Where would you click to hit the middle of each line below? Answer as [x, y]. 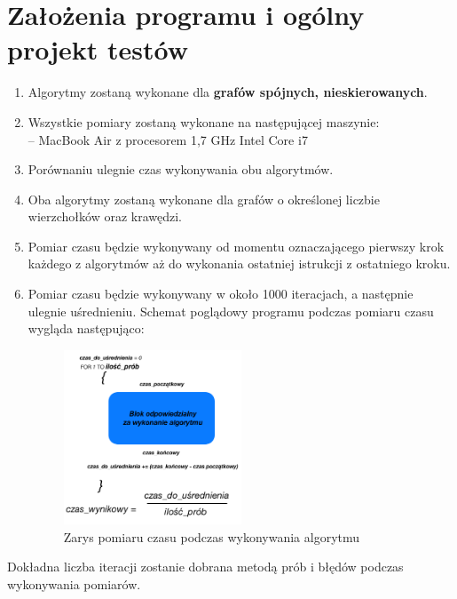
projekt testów [98, 49]
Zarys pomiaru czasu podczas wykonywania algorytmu [212, 536]
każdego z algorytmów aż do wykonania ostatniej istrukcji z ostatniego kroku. [239, 264]
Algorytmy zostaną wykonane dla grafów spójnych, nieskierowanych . [228, 92]
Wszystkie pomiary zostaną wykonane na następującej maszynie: [204, 121]
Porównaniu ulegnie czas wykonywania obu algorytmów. [181, 169]
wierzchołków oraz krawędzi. [105, 216]
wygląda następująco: [86, 328]
